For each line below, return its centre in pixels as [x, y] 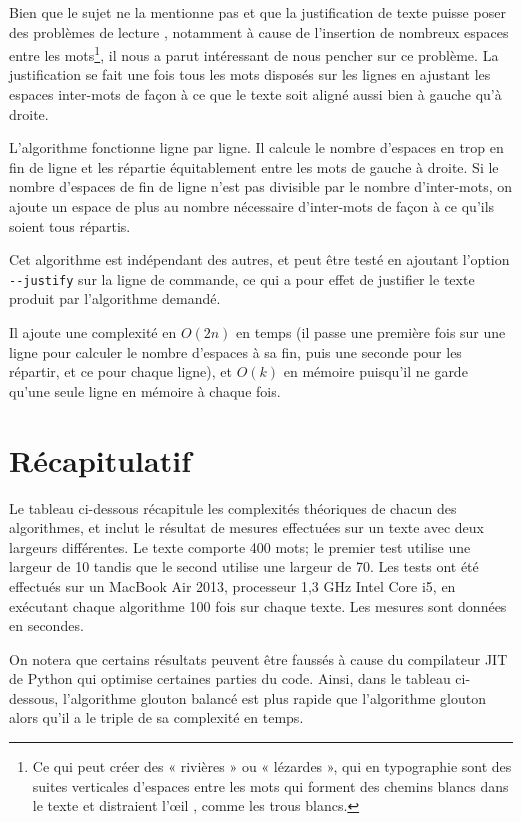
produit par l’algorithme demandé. [115, 298]
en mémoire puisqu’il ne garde [375, 371]
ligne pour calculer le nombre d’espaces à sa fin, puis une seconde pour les [235, 351]
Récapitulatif [100, 459]
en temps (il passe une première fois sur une [371, 332]
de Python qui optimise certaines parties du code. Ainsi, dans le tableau [230, 678]
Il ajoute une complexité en [93, 332]
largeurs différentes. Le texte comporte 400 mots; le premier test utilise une [240, 546]
